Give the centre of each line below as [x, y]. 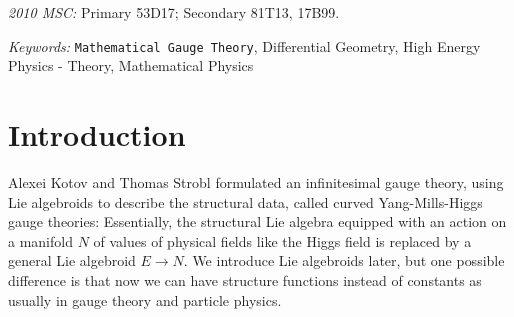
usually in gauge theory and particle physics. [145, 299]
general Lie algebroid [72, 260]
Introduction [97, 134]
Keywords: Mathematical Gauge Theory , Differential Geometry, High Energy [244, 45]
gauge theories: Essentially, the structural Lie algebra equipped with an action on [257, 221]
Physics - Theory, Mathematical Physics [131, 65]
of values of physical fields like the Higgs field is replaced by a [282, 240]
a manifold [40, 240]
